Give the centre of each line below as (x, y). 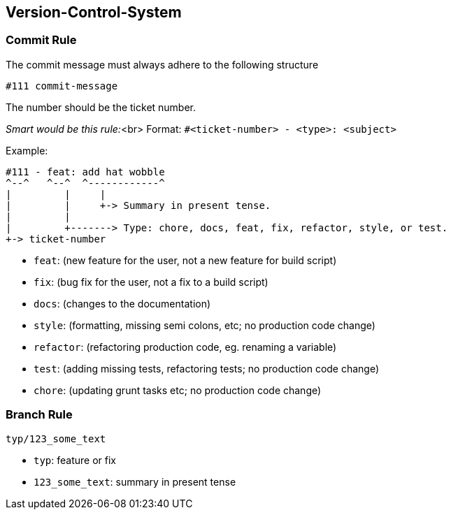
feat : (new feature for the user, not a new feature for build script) (185, 260)
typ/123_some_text (56, 438)
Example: (27, 150)
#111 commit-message (62, 86)
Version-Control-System (94, 12)
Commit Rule (41, 40)
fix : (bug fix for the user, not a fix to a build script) (151, 282)
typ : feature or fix (75, 460)
